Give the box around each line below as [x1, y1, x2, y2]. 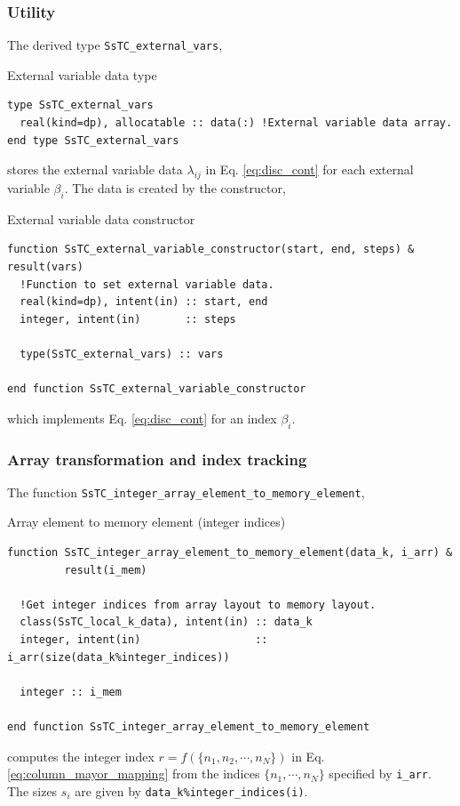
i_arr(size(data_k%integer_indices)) [7, 650, 230, 664]
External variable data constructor [7, 209, 195, 228]
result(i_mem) [64, 563, 147, 576]
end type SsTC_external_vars [7, 133, 179, 147]
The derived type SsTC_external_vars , [7, 36, 223, 54]
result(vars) [7, 261, 83, 274]
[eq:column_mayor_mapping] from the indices [7, 764, 260, 783]
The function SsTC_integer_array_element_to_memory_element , [7, 482, 365, 501]
